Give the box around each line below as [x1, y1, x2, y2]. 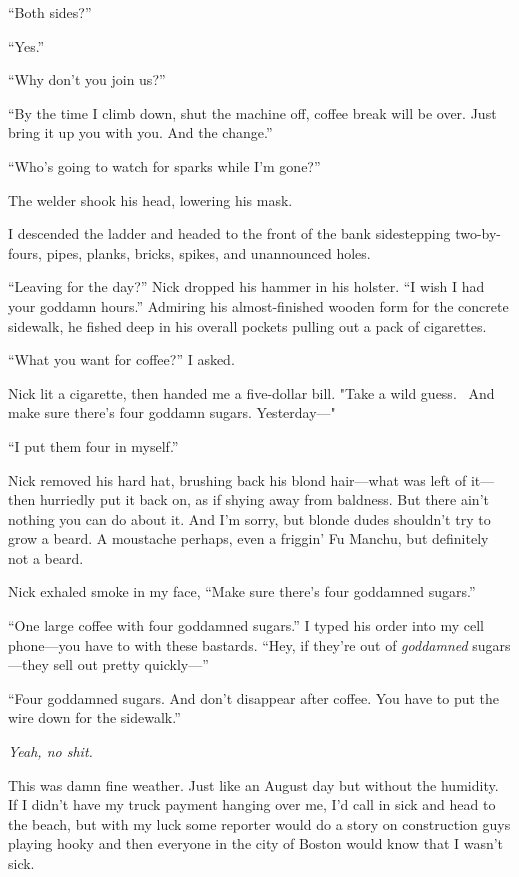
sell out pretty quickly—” [53, 654, 209, 675]
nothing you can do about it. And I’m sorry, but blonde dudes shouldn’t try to [8, 508, 491, 529]
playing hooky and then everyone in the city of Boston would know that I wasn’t [8, 833, 504, 854]
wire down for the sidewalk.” [8, 707, 181, 728]
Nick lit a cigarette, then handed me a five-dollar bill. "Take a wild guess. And [8, 382, 495, 403]
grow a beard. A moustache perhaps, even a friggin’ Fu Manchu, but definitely [8, 528, 489, 549]
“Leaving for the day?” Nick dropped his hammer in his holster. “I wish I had [8, 276, 485, 297]
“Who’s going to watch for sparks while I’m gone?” [8, 155, 321, 176]
